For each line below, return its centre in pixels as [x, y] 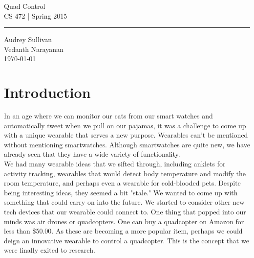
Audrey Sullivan [28, 39]
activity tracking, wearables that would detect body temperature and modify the [125, 173]
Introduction [47, 92]
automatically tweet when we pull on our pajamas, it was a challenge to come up [125, 125]
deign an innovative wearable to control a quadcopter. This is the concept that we [127, 240]
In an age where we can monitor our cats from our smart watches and [108, 116]
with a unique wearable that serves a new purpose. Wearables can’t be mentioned [126, 135]
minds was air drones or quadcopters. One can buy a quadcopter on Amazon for [124, 221]
